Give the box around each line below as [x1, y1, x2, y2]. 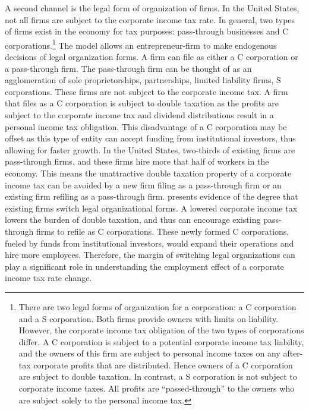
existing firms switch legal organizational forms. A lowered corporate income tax [5, 201, 298, 214]
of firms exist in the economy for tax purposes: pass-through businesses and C [5, 25, 289, 37]
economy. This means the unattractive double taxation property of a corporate [5, 166, 292, 179]
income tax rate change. [5, 272, 92, 284]
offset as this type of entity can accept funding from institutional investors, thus [5, 132, 296, 144]
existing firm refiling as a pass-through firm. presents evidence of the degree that [5, 190, 298, 203]
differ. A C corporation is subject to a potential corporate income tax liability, [18, 335, 304, 348]
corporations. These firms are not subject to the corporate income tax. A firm [5, 85, 288, 97]
